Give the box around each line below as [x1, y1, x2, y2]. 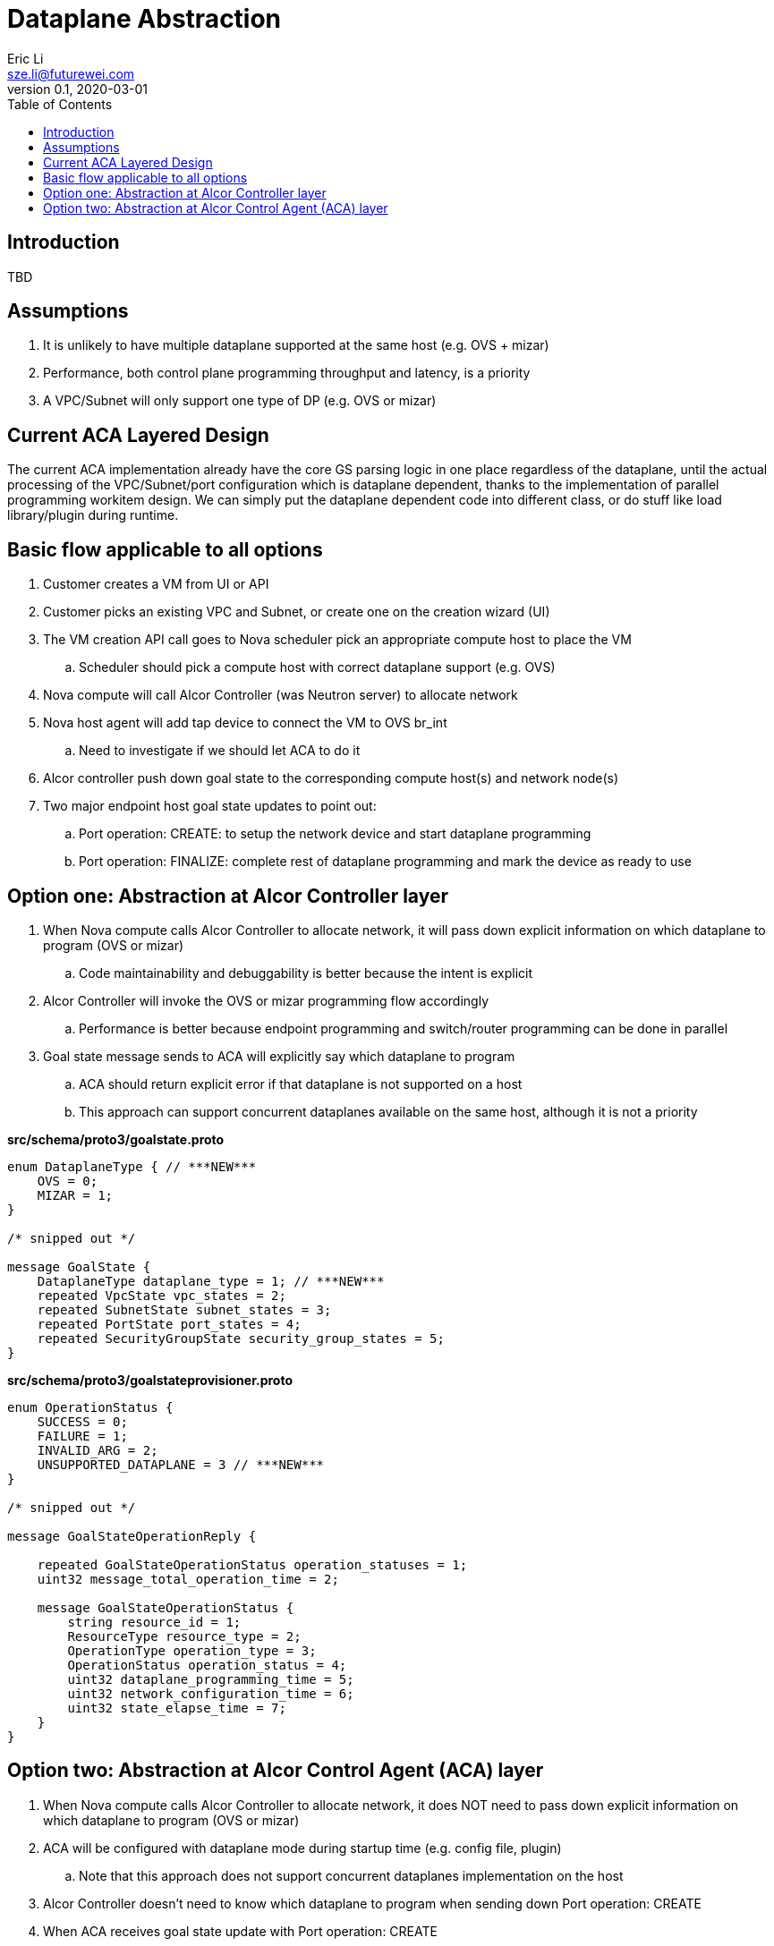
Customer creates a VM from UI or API [43, 576, 269, 592]
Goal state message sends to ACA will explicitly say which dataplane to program [43, 1048, 515, 1064]
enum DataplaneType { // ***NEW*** [7, 1159, 257, 1174]
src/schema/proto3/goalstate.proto [7, 1131, 225, 1147]
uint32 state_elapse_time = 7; [67, 1700, 286, 1715]
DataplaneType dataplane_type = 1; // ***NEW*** [37, 1273, 385, 1288]
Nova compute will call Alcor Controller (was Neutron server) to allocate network [43, 687, 518, 703]
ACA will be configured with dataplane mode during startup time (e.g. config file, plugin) [43, 1840, 562, 1856]
